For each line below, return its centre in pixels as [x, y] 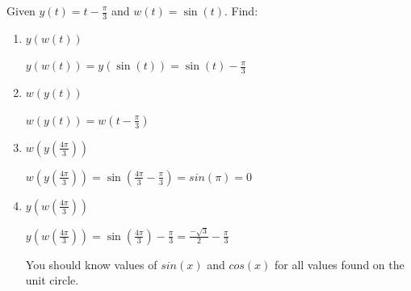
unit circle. [52, 280]
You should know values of [91, 264]
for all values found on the [339, 264]
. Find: [241, 11]
